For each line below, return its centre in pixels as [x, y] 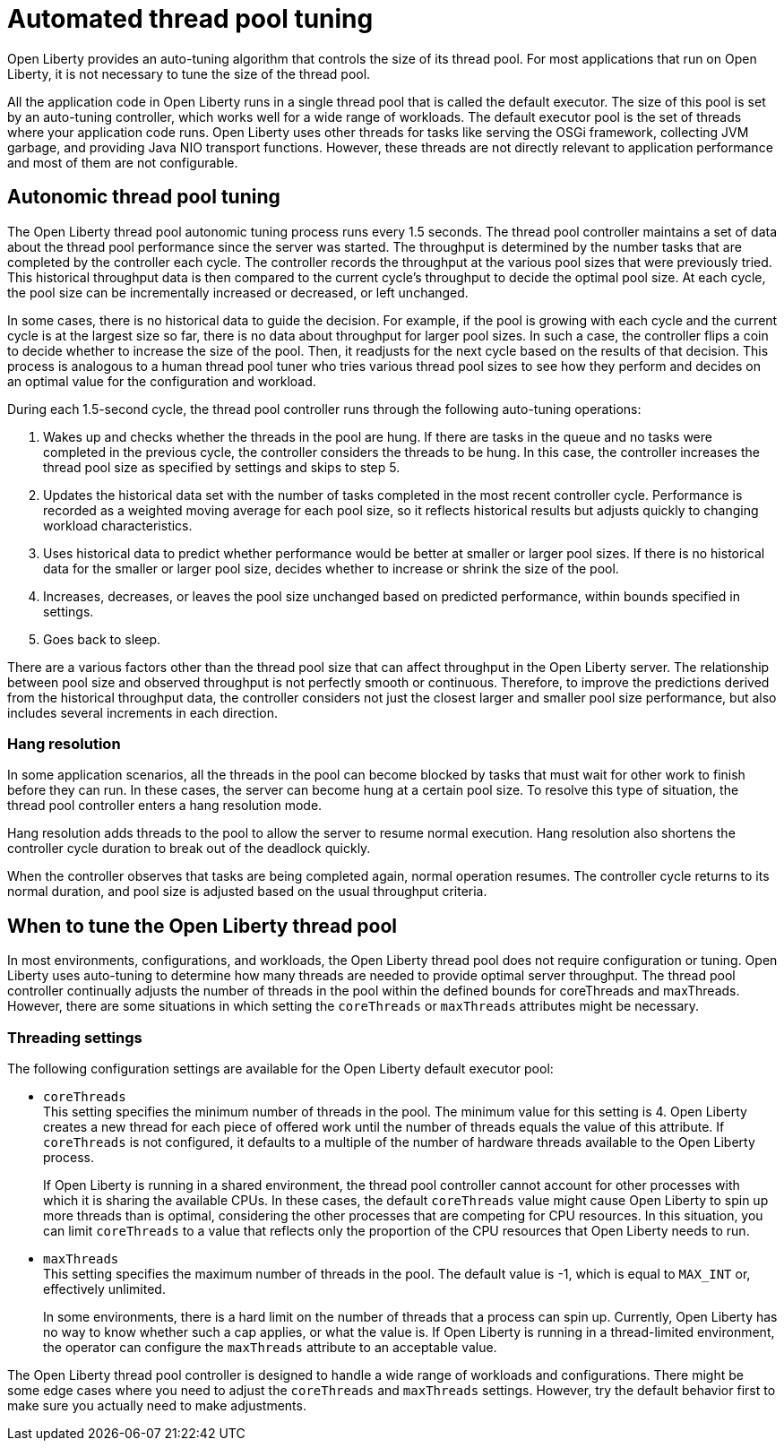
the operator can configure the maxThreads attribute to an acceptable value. [270, 1347]
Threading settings [75, 1037]
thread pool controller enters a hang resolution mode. [165, 806]
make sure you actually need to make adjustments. [157, 1405]
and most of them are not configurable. [123, 162]
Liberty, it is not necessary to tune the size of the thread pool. [189, 73]
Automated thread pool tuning [190, 19]
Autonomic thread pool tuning [144, 197]
